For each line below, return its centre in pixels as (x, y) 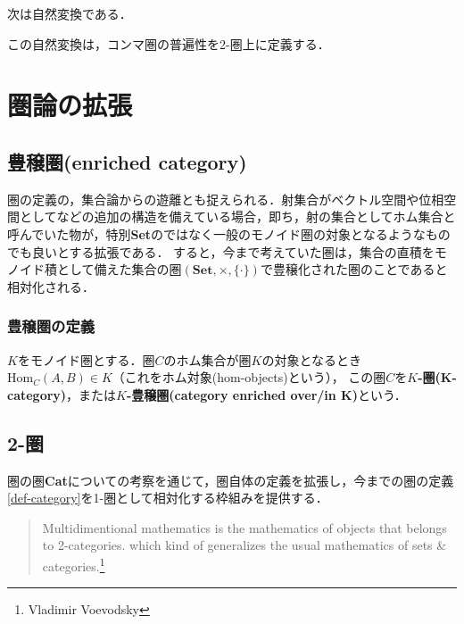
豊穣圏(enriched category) (127, 161)
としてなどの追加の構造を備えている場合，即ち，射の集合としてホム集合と (237, 216)
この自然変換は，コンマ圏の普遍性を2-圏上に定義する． (169, 43)
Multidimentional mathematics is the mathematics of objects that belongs (244, 527)
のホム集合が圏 (207, 359)
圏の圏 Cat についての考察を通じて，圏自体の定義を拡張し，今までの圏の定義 (231, 480)
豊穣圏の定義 (51, 326)
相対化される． (51, 286)
